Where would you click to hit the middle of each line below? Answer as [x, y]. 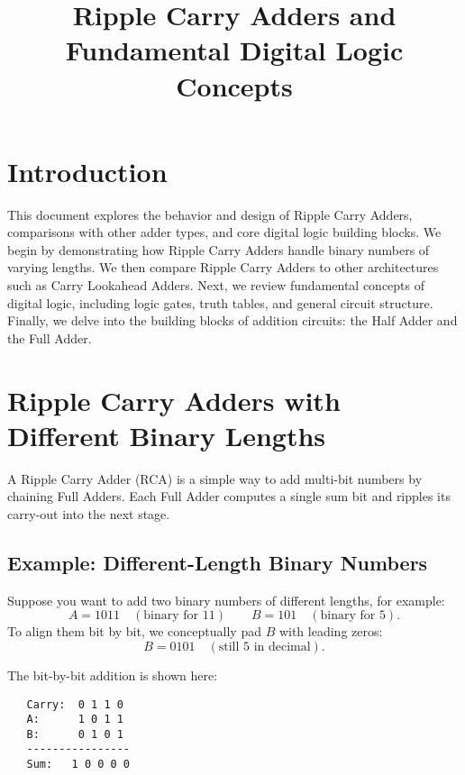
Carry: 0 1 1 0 [75, 704]
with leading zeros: [331, 631]
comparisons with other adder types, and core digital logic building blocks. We [224, 232]
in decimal [282, 647]
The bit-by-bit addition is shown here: [113, 675]
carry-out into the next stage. [89, 513]
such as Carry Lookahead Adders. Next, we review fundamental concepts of [216, 285]
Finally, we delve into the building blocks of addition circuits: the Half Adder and [232, 320]
